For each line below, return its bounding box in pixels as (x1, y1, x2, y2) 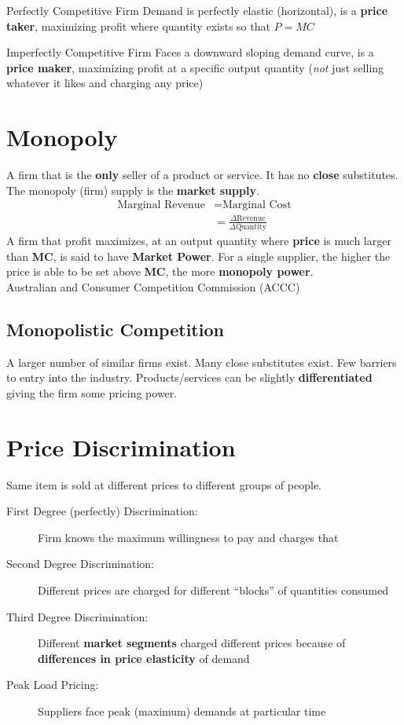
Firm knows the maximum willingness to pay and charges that (38, 529, 339, 545)
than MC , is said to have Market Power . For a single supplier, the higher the (6, 247, 391, 264)
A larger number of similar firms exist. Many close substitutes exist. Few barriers (6, 353, 397, 370)
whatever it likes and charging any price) (6, 75, 204, 91)
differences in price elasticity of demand (38, 650, 250, 666)
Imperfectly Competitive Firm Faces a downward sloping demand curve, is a (6, 44, 374, 60)
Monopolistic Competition (6, 317, 224, 341)
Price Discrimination (6, 430, 236, 463)
